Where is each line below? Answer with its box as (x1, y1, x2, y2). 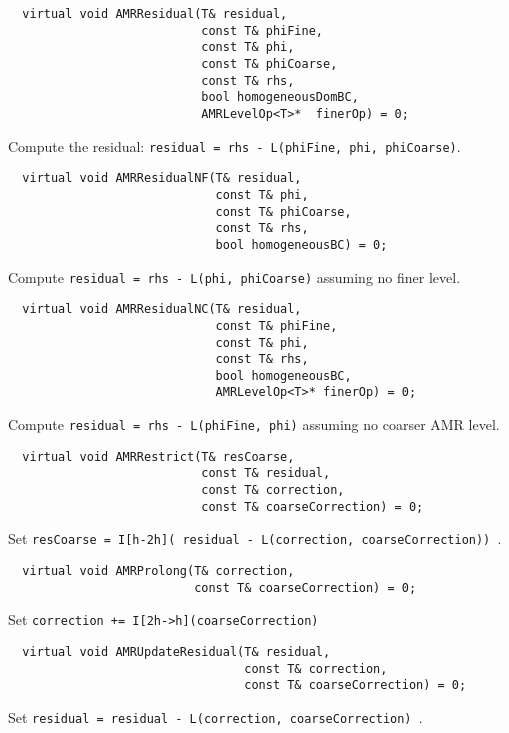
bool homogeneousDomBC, (201, 90, 359, 105)
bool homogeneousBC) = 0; (215, 237, 388, 252)
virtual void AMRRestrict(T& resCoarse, (22, 449, 295, 464)
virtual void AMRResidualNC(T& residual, (22, 302, 302, 317)
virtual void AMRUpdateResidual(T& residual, (22, 645, 331, 660)
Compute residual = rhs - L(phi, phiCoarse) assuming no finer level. (8, 266, 461, 287)
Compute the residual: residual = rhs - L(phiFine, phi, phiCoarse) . (8, 135, 461, 156)
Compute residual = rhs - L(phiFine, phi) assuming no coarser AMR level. (8, 414, 500, 435)
